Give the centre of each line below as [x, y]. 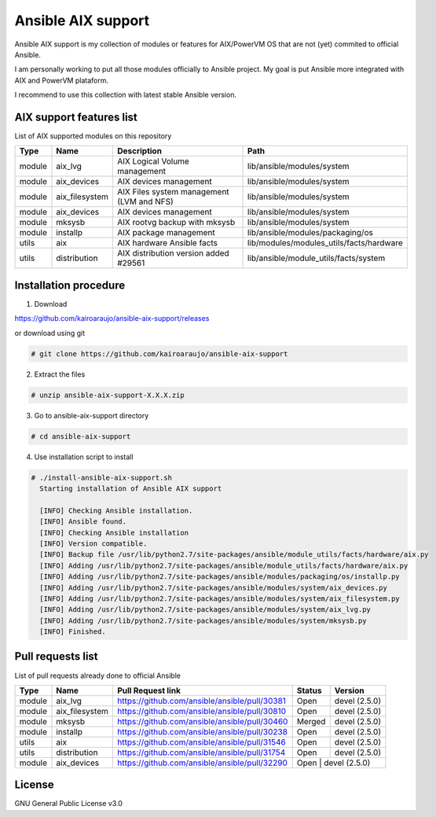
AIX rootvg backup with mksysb [176, 223]
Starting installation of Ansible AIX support [131, 488]
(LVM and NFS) [145, 202]
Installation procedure [70, 285]
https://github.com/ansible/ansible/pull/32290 [202, 763]
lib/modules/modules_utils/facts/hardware [325, 243]
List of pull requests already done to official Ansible [97, 675]
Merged [311, 721]
